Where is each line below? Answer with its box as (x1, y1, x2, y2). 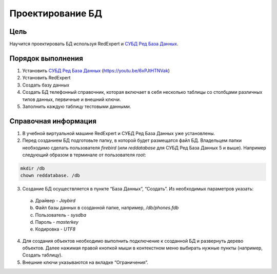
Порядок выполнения (9, 54, 83, 62)
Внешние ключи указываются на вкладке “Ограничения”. (22, 259, 149, 265)
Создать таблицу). (22, 252, 63, 258)
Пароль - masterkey (35, 219, 79, 225)
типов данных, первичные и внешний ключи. (22, 96, 121, 102)
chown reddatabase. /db (20, 173, 81, 179)
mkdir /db (20, 165, 45, 171)
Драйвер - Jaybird (35, 197, 76, 203)
